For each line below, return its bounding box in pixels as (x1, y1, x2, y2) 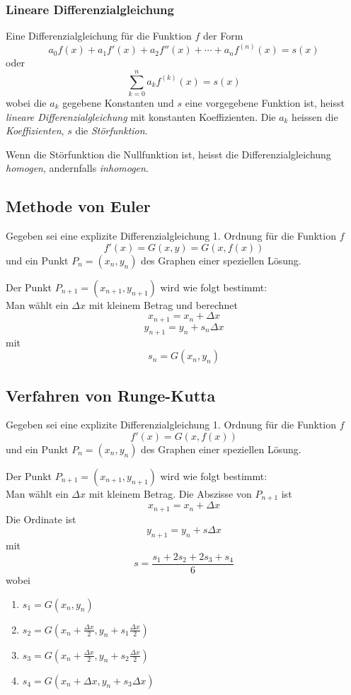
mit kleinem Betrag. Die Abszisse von (88, 486, 252, 501)
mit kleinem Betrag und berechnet (88, 297, 238, 312)
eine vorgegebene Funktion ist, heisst (185, 95, 345, 110)
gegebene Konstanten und (62, 95, 174, 110)
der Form (203, 28, 243, 43)
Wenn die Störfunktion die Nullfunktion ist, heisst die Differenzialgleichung (6, 146, 331, 161)
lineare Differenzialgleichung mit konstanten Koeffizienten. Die (6, 109, 276, 124)
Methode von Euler (6, 195, 151, 217)
